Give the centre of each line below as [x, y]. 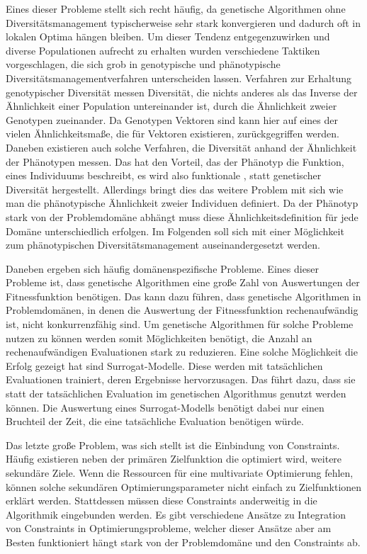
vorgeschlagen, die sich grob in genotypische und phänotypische [143, 64]
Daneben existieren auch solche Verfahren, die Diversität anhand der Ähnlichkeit [181, 147]
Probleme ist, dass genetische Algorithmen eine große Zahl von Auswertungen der [183, 282]
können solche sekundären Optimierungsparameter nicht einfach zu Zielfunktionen [184, 486]
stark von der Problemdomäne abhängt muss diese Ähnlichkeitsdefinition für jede [182, 216]
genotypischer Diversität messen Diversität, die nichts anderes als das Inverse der [182, 92]
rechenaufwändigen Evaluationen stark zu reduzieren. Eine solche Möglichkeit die [182, 352]
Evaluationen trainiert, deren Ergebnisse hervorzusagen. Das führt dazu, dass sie [181, 379]
